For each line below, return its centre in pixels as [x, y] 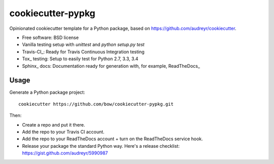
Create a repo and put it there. [54, 125]
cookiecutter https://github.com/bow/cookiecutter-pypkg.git [96, 104]
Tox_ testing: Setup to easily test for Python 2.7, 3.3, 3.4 [80, 59]
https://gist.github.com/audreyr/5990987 [65, 153]
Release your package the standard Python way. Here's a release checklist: [101, 146]
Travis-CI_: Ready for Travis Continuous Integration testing [83, 52]
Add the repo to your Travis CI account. [63, 132]
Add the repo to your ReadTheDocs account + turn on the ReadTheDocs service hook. [112, 139]
